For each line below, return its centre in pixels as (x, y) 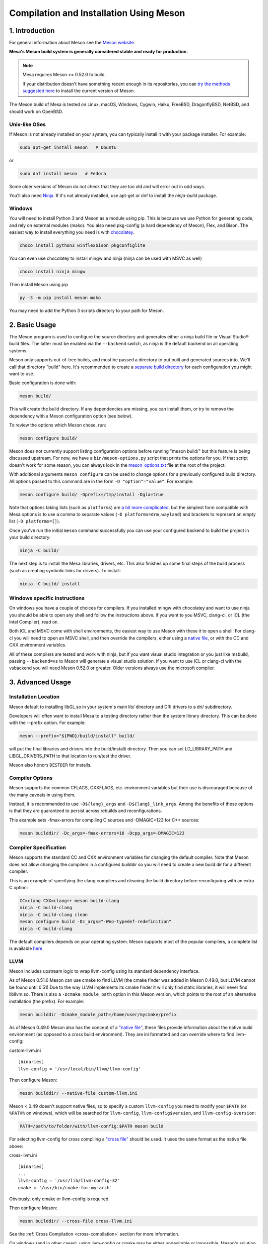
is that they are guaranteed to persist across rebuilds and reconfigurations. (86, 811)
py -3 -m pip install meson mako (60, 298)
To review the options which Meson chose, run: (58, 425)
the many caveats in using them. (42, 795)
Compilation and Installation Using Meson (97, 13)
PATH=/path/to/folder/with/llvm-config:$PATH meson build (92, 1126)
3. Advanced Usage (40, 682)
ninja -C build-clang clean (54, 915)
